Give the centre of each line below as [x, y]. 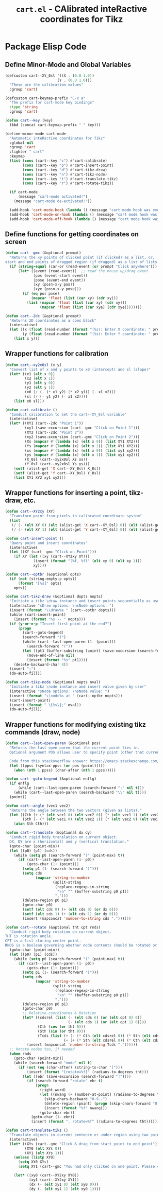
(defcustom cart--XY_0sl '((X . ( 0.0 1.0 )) [50, 76]
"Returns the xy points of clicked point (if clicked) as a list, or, [82, 258]
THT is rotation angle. [29, 936]
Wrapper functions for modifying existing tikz [76, 725]
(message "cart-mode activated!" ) [53, 197]
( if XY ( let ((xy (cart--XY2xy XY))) [52, 557]
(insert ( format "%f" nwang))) [76, 1108]
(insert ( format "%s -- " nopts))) [50, 619]
